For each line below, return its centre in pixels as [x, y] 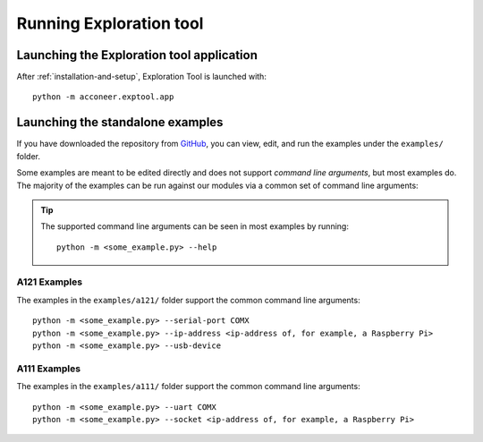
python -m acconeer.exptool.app [103, 97]
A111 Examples [48, 369]
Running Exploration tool [110, 23]
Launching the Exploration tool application [137, 55]
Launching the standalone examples [120, 122]
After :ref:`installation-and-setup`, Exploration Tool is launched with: [142, 77]
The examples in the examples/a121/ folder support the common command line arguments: [189, 300]
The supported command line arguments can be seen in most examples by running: [195, 226]
